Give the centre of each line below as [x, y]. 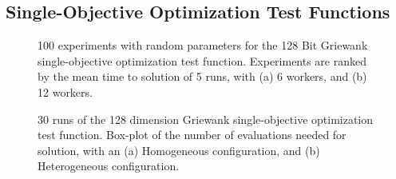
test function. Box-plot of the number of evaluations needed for [192, 135]
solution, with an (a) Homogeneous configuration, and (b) [179, 150]
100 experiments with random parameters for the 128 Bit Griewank [203, 45]
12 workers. [65, 91]
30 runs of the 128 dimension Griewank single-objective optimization [206, 119]
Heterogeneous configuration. [109, 166]
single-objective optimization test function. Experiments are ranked [202, 60]
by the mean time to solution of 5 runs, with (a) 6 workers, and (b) [202, 76]
